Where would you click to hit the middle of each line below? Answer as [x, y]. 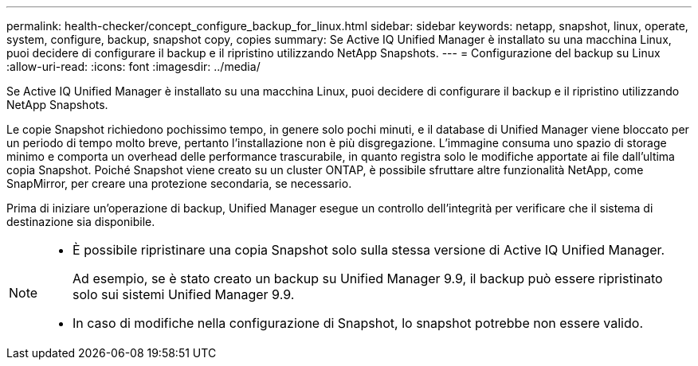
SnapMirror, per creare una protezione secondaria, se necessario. [179, 183]
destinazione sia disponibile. [81, 222]
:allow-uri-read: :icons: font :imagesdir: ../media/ [133, 66]
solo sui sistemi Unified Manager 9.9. [184, 294]
